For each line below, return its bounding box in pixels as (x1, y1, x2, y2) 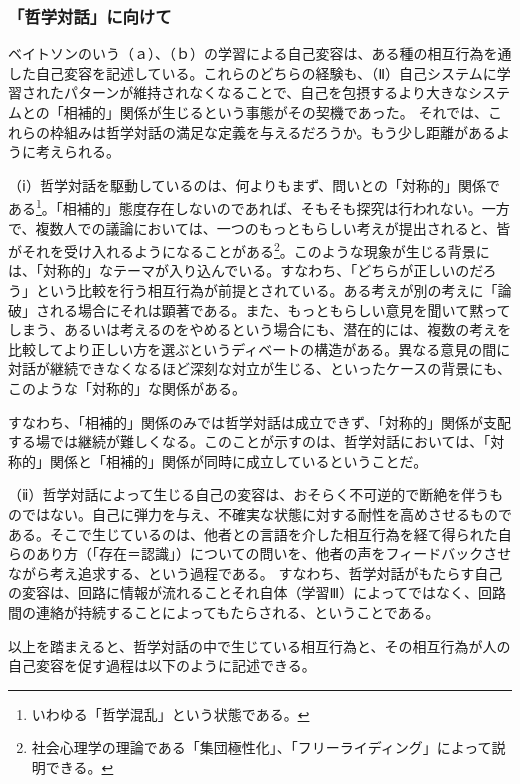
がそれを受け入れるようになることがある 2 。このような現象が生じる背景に (8, 238, 490, 261)
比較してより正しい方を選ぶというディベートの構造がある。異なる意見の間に (8, 338, 511, 359)
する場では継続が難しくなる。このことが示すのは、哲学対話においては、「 (8, 431, 491, 452)
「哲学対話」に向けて (8, 3, 172, 28)
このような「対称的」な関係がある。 (8, 378, 246, 399)
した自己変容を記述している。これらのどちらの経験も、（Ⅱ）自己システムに (8, 62, 497, 83)
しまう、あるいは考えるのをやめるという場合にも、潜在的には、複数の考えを (8, 319, 512, 340)
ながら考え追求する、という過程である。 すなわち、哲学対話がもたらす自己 (8, 562, 503, 583)
